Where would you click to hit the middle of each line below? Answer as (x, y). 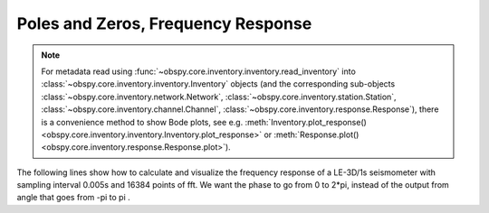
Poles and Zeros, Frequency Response (164, 23)
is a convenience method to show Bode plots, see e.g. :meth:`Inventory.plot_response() (204, 122)
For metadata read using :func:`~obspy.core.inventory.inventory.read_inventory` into (199, 71)
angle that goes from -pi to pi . (73, 198)
